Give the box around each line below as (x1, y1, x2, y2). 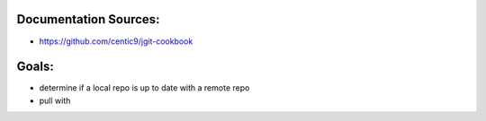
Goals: (16, 59, 54, 74)
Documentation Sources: (16, 12, 160, 27)
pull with (39, 95, 71, 106)
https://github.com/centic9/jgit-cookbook (39, 36, 193, 47)
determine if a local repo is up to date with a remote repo (39, 82, 250, 93)
